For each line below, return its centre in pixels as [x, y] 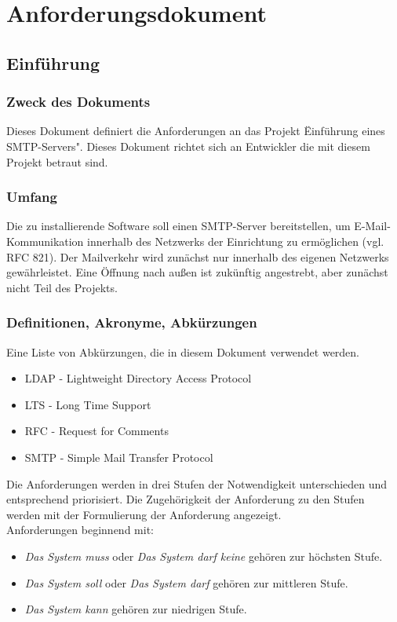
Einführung [53, 62]
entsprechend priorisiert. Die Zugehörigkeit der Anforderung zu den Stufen [186, 499]
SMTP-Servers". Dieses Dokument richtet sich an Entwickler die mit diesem [188, 146]
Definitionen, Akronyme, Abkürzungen [132, 322]
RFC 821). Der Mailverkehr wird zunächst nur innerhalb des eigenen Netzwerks [198, 256]
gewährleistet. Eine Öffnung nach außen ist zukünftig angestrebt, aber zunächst [197, 272]
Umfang [32, 197]
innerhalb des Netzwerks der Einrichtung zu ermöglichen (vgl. [236, 241]
